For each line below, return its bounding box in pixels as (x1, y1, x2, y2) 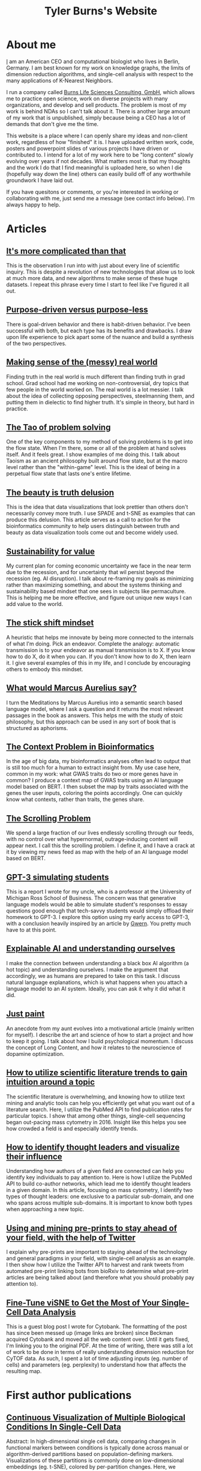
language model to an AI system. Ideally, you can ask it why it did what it (6, 985, 185, 992)
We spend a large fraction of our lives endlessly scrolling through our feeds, (6, 829, 194, 836)
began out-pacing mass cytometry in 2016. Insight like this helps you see (6, 1118, 187, 1125)
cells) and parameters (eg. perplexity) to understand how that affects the (6, 1361, 187, 1368)
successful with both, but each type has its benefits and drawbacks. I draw (6, 327, 192, 334)
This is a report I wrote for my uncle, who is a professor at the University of (6, 888, 192, 895)
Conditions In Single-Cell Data (6, 1422, 121, 1432)
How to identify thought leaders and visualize (6, 1142, 180, 1152)
